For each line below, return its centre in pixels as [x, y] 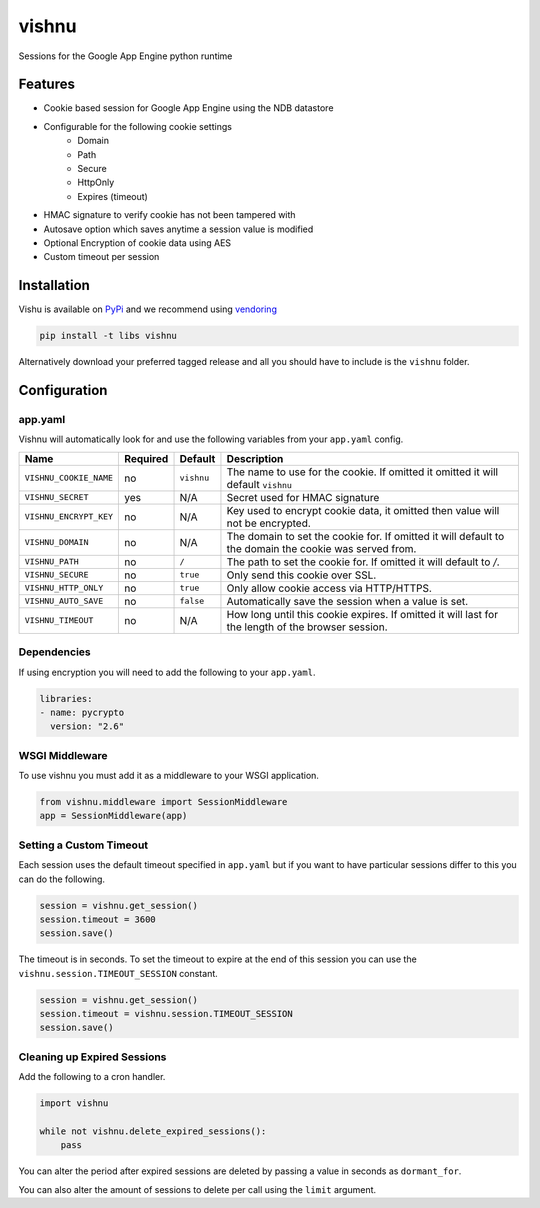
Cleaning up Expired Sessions [92, 1057]
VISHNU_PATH [51, 561]
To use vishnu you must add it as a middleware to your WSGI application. [169, 776]
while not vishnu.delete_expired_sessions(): [153, 1131]
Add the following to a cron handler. [92, 1077]
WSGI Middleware [63, 755]
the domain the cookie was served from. [321, 548]
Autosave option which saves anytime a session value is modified [178, 229]
